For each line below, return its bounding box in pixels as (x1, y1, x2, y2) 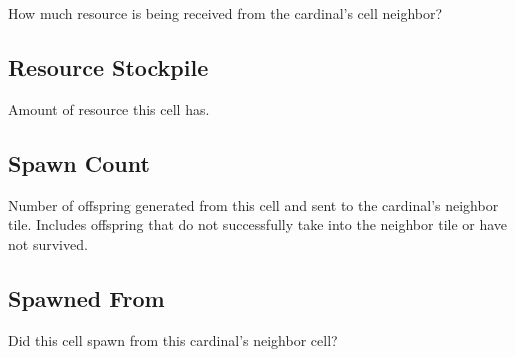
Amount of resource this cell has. (8, 98, 210, 119)
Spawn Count (8, 147, 150, 178)
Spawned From (8, 282, 165, 313)
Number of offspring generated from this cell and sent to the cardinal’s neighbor (8, 194, 499, 215)
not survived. (8, 233, 88, 254)
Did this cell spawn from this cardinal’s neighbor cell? (8, 329, 338, 350)
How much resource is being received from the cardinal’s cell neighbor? (8, 3, 443, 23)
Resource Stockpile (8, 51, 209, 82)
